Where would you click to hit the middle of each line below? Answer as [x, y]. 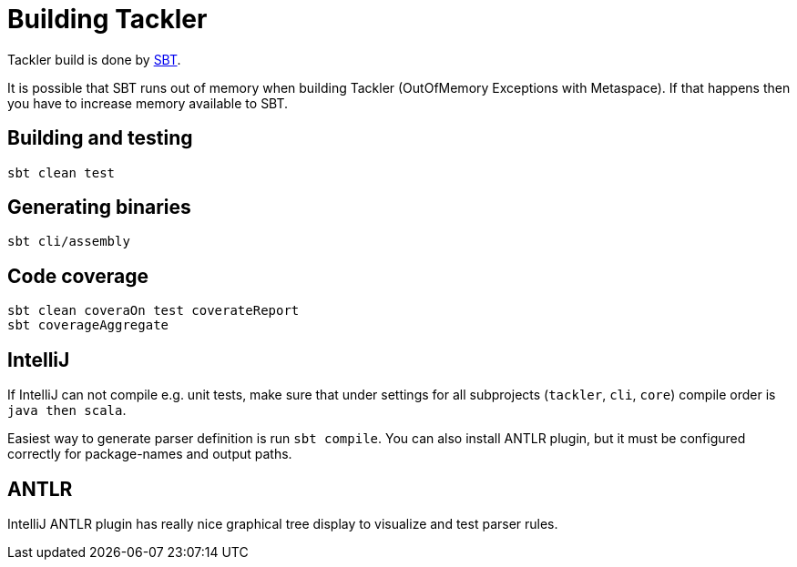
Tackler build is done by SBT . [94, 59]
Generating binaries [99, 208]
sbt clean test [61, 172]
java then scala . [67, 410]
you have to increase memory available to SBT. [148, 103]
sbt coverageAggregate [88, 325]
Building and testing [100, 138]
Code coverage [78, 276]
